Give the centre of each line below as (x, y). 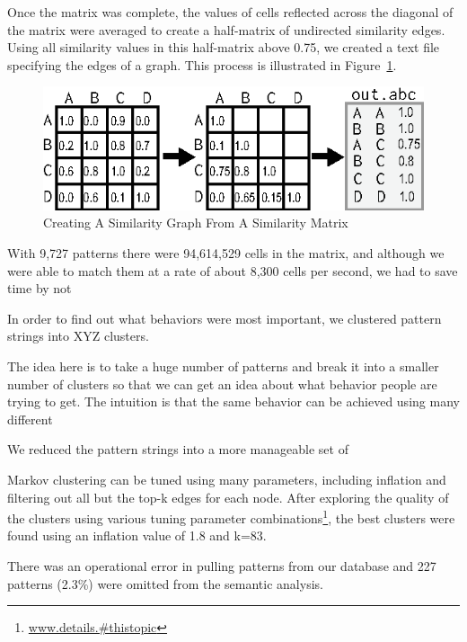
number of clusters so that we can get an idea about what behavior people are (222, 383)
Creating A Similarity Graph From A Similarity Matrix (196, 223)
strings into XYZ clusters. (78, 336)
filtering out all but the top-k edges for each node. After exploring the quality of (228, 497)
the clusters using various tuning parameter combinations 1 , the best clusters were (231, 517)
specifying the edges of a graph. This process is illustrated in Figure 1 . (202, 64)
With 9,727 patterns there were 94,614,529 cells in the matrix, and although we (226, 252)
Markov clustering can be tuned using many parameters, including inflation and (227, 479)
